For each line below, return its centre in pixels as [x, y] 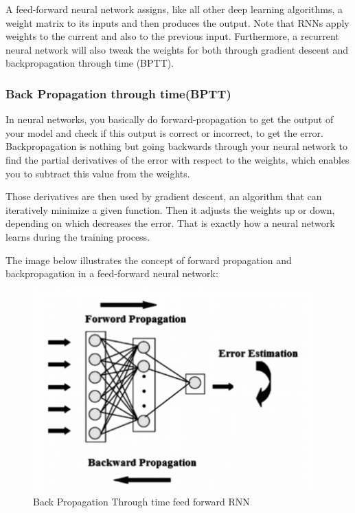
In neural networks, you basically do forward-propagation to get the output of [170, 119]
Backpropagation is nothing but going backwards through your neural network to [177, 146]
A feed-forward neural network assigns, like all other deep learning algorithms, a [174, 9]
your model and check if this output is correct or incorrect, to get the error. [164, 132]
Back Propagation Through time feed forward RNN [141, 501]
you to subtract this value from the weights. [98, 173]
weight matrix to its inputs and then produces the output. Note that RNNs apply [177, 22]
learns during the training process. [78, 236]
